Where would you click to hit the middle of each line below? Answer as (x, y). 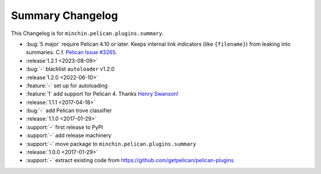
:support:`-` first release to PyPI (64, 127)
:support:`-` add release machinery (69, 135)
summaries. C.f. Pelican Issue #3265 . (71, 52)
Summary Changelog (64, 15)
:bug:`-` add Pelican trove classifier (69, 110)
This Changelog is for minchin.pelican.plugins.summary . (87, 33)
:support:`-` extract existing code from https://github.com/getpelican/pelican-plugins (130, 160)
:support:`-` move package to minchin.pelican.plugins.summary (111, 144)
